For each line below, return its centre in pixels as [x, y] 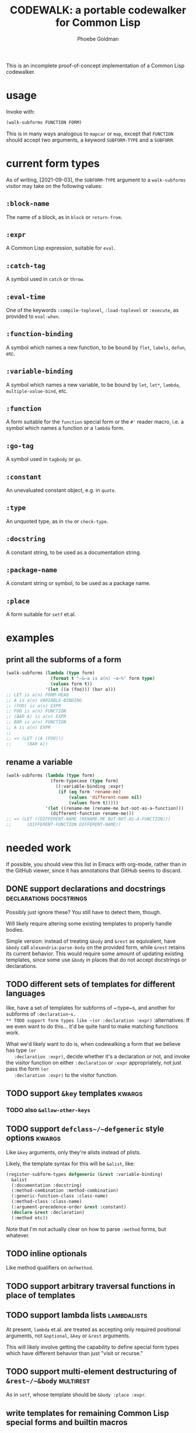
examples [30, 638]
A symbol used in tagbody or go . [44, 459]
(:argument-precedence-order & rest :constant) [69, 1207]
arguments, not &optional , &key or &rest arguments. [68, 1335]
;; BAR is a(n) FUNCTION [36, 722]
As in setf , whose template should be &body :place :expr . [76, 1395]
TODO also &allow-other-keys [48, 1110]
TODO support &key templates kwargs [74, 1094]
